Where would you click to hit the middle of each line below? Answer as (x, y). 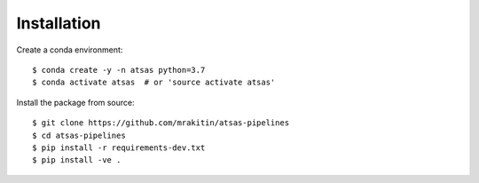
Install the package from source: (75, 102)
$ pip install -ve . (77, 160)
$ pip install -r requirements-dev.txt (119, 147)
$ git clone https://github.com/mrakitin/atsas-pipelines (161, 123)
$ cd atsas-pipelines (79, 135)
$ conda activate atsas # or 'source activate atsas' (154, 83)
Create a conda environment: (70, 50)
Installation (59, 23)
